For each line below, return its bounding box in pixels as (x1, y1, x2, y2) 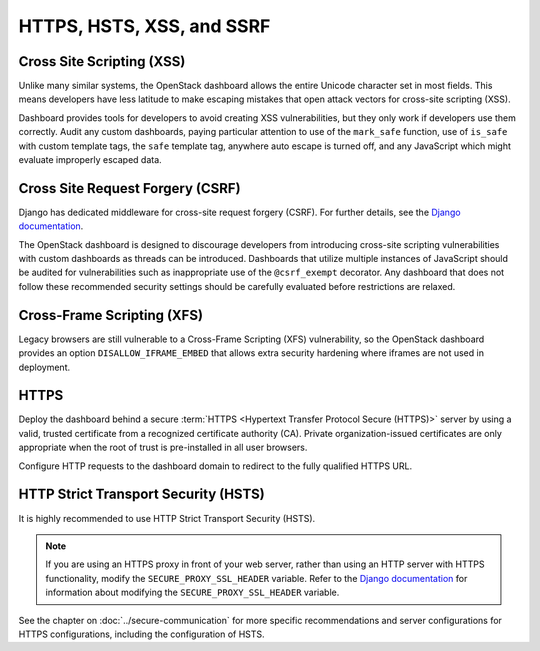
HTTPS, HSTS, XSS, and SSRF (18, 15, 271, 37)
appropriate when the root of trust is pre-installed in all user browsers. (18, 441, 308, 454)
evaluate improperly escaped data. (18, 154, 162, 166)
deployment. (18, 361, 70, 373)
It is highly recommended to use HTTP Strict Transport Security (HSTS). (18, 512, 316, 524)
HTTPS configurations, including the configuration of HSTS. (18, 628, 265, 640)
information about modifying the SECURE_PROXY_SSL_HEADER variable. (45, 586, 340, 599)
